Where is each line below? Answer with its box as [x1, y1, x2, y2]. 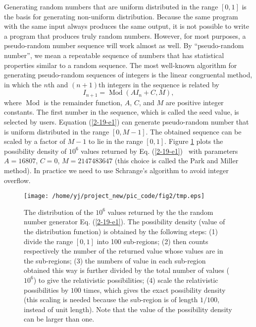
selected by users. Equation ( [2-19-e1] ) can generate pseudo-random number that [4, 116, 249, 127]
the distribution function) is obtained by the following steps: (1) [24, 226, 218, 236]
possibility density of [4, 145, 67, 156]
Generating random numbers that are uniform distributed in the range [4, 1, 218, 11]
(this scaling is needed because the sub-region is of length [24, 294, 198, 305]
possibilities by [24, 284, 69, 295]
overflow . [4, 175, 31, 185]
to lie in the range [88, 136, 143, 146]
